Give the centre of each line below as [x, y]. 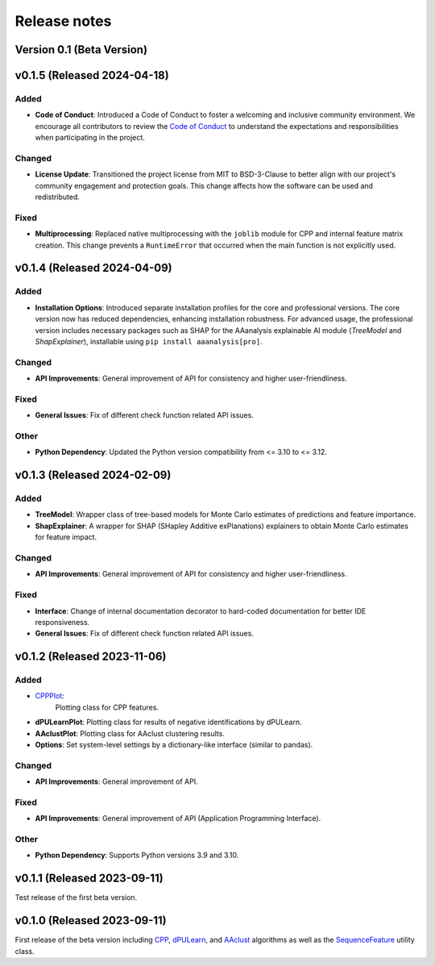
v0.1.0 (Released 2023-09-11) [91, 920]
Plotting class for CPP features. [107, 707]
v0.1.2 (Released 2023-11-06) [91, 657]
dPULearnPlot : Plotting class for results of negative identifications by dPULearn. [168, 722]
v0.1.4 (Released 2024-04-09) [93, 268]
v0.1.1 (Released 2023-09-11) [89, 879]
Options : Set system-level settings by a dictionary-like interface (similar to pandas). [174, 745]
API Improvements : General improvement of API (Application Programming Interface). [178, 818]
